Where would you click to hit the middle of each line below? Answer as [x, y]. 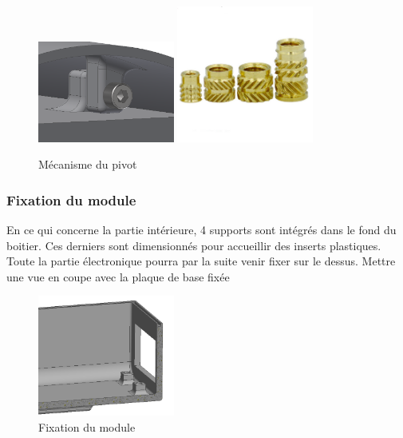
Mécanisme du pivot [88, 164]
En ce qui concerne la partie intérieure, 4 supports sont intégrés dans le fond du [201, 229]
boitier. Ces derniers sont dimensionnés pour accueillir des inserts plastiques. [194, 245]
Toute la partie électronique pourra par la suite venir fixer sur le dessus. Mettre [201, 261]
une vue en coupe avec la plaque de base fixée [118, 276]
